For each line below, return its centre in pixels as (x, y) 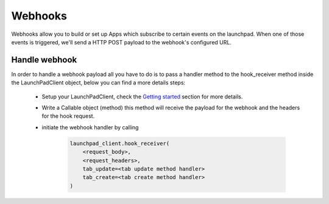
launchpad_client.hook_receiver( (120, 143)
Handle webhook (44, 60)
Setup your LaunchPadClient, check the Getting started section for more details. (142, 97)
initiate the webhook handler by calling (90, 127)
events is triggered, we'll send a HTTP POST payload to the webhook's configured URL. (121, 42)
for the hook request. (68, 116)
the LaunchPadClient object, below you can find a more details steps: (98, 83)
